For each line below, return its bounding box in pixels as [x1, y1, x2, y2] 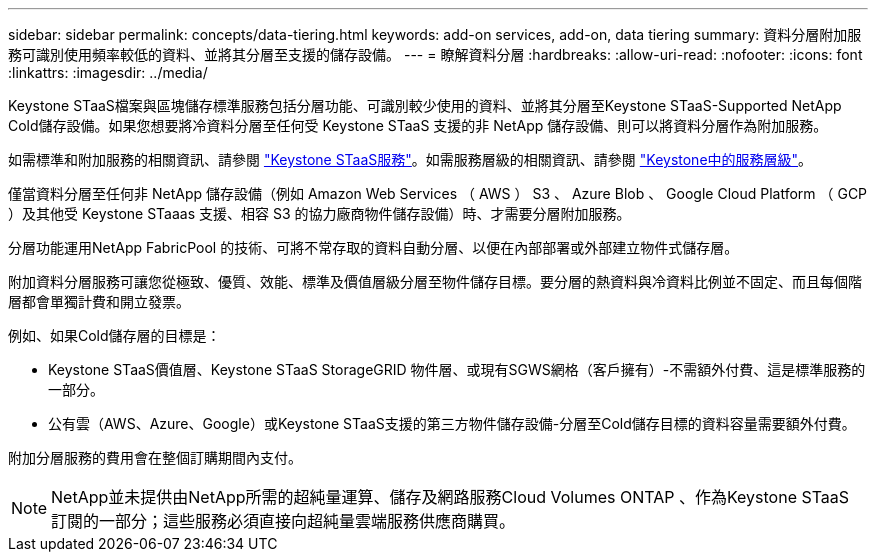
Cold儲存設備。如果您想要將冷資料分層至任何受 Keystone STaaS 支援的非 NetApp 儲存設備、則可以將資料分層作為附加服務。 [8, 117, 828, 134]
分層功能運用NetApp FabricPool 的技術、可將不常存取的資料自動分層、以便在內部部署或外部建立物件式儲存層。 [8, 239, 739, 256]
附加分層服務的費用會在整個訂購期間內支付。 [8, 449, 302, 466]
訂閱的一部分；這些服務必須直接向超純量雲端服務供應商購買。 [51, 511, 516, 531]
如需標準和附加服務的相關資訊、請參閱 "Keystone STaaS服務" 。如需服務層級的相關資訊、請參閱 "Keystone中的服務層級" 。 [8, 151, 813, 168]
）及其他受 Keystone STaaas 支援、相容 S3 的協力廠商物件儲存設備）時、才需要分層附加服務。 [8, 205, 631, 222]
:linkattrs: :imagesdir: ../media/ [8, 64, 208, 81]
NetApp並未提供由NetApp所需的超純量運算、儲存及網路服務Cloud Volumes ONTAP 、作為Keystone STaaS [51, 487, 850, 507]
